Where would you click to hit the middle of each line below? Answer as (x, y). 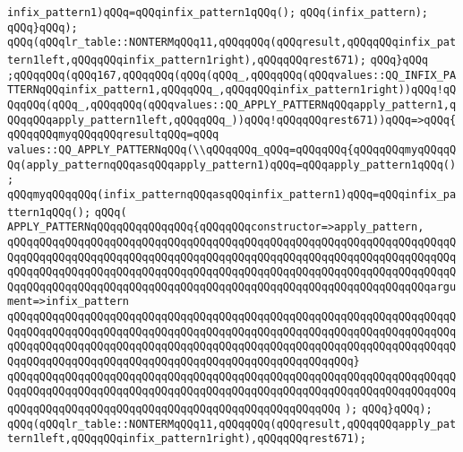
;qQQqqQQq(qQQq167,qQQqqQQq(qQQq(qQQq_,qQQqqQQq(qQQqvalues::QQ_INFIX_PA (232, 75)
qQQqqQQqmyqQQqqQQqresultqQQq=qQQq (113, 135)
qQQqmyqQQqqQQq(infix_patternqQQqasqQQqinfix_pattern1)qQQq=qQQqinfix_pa (232, 194)
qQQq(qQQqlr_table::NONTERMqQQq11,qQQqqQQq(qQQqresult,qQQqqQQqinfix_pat (232, 43)
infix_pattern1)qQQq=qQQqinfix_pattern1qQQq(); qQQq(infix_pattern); (218, 13)
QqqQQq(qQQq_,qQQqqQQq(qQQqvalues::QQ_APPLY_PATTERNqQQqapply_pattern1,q (232, 104)
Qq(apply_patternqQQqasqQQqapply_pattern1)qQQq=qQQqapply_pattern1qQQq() (232, 165)
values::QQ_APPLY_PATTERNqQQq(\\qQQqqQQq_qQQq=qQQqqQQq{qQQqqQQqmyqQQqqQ (232, 149)
